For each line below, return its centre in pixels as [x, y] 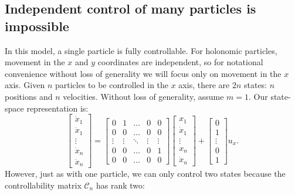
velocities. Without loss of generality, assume [143, 96]
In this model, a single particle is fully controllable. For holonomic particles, [141, 50]
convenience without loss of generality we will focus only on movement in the [143, 73]
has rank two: [120, 185]
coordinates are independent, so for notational [180, 62]
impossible [37, 26]
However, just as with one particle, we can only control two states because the [145, 173]
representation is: [57, 108]
